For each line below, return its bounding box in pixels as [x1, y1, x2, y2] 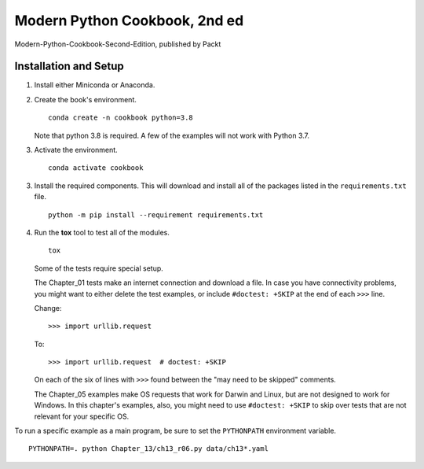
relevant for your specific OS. [34, 412, 130, 421]
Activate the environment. [34, 146, 118, 155]
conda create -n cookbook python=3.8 [48, 113, 194, 122]
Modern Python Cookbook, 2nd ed [14, 12, 244, 29]
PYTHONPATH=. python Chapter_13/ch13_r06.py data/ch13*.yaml [28, 445, 269, 453]
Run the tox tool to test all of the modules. [34, 227, 170, 237]
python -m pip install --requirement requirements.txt [48, 210, 264, 220]
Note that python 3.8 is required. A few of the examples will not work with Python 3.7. [34, 131, 310, 140]
